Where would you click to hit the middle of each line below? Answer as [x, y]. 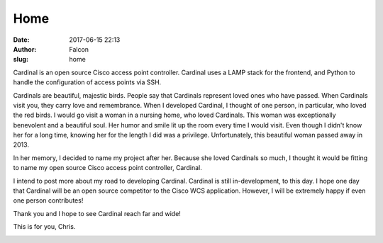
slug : [21, 60]
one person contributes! [48, 200]
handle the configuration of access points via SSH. [87, 82]
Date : [21, 40]
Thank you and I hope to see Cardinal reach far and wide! [97, 213]
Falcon [79, 49]
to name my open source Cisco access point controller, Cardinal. [107, 168]
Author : [25, 49]
